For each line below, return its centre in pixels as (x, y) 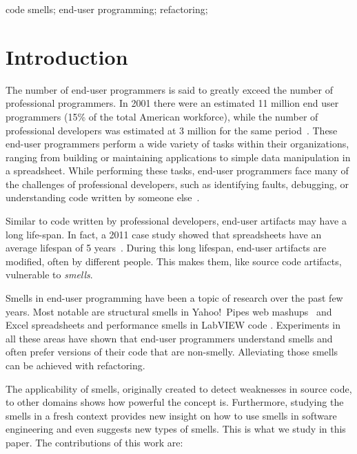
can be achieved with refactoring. (75, 365)
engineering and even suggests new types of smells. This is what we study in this (176, 429)
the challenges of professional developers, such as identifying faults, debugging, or (177, 184)
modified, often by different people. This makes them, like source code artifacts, (174, 261)
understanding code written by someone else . (103, 197)
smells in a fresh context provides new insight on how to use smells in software (171, 415)
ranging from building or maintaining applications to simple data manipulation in (178, 157)
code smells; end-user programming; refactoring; (107, 9)
